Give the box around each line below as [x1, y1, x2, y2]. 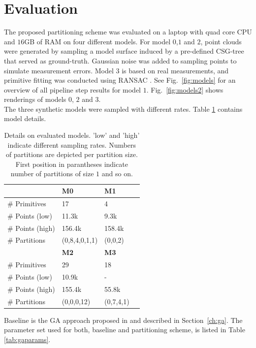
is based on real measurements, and [122, 65, 229, 75]
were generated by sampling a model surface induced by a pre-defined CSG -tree [4, 46, 244, 56]
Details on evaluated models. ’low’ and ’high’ [4, 130, 140, 140]
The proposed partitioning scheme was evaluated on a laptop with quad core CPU [4, 27, 252, 37]
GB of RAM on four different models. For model [24, 36, 171, 46]
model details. [4, 113, 46, 124]
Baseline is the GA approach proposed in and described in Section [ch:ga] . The [4, 315, 243, 325]
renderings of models [4, 94, 66, 104]
